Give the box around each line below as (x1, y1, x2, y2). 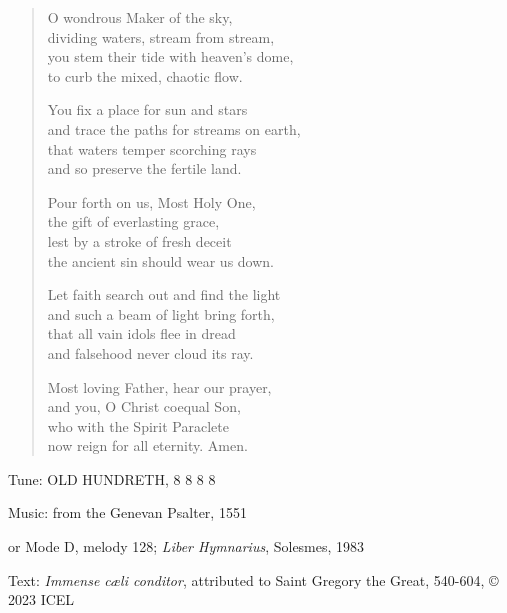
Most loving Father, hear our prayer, (47, 376, 272, 397)
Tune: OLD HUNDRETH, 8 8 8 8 (8, 468, 216, 489)
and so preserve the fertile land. (47, 158, 242, 179)
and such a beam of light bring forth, (47, 303, 275, 324)
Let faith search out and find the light (47, 284, 281, 305)
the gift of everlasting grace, (47, 211, 220, 232)
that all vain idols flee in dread (47, 323, 236, 344)
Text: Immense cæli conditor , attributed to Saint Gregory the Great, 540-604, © (8, 569, 499, 590)
